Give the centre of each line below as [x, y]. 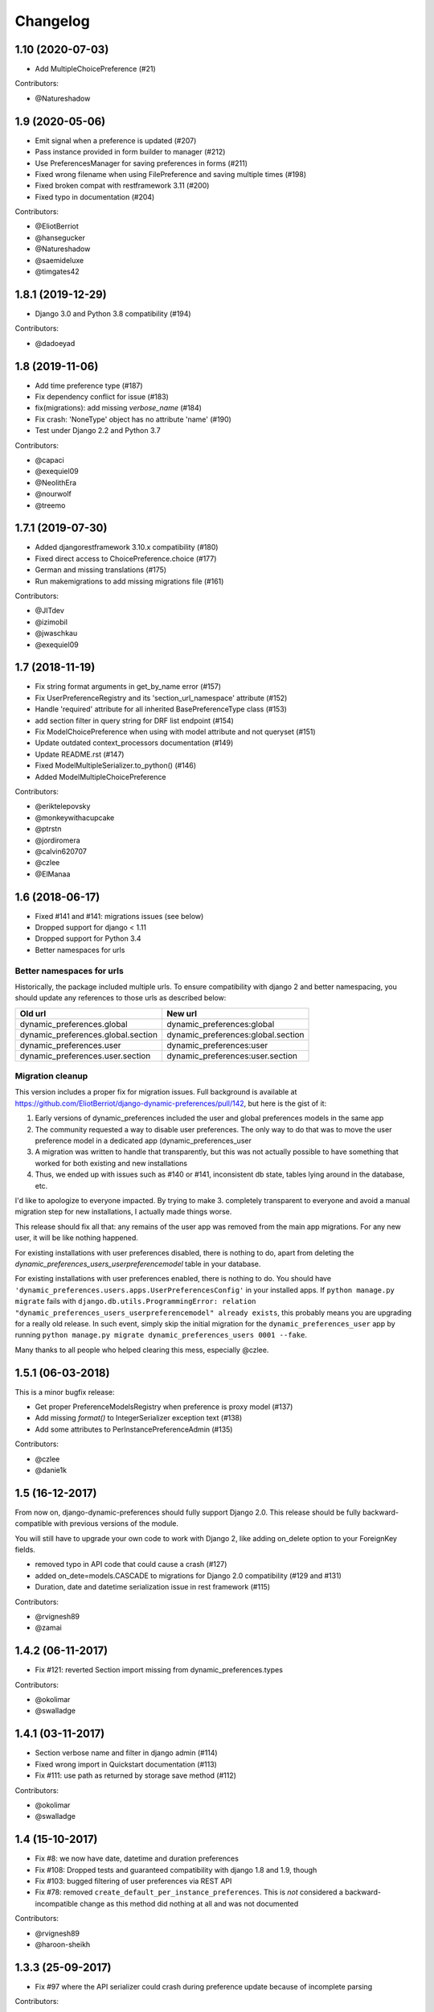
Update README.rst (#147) [80, 754]
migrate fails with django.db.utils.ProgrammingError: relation [135, 1301]
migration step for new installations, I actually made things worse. [123, 1212]
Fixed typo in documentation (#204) [95, 196]
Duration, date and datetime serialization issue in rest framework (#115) [153, 1587]
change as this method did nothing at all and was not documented [189, 1903]
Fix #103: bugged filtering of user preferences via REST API [133, 1881]
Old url [33, 1013]
